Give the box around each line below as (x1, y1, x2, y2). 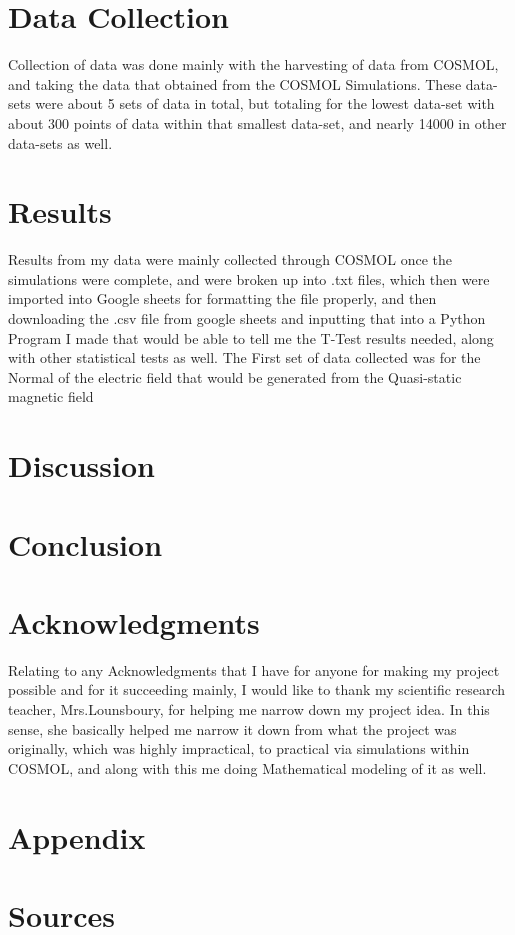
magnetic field (8, 386, 94, 407)
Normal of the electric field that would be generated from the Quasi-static (8, 366, 462, 387)
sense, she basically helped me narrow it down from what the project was (8, 718, 457, 739)
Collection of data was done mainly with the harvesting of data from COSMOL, (8, 54, 499, 75)
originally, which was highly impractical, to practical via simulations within (8, 738, 470, 759)
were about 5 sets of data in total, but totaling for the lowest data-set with (35, 93, 495, 114)
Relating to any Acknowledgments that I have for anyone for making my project (8, 659, 500, 680)
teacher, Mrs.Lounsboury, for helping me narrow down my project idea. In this (8, 699, 490, 720)
